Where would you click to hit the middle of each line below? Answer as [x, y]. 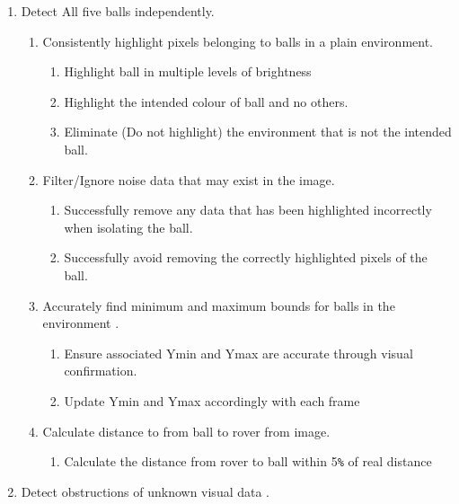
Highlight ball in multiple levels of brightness [188, 71]
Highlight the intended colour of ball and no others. [206, 101]
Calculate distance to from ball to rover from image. [186, 431]
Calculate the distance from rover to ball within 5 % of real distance [248, 461]
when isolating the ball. [128, 227]
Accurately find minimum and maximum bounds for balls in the [219, 305]
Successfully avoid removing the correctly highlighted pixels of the [246, 257]
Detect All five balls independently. [118, 11]
